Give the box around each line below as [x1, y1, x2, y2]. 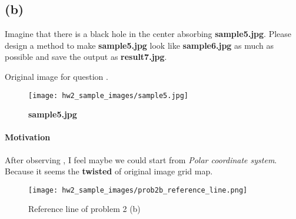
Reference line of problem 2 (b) [28, 203, 141, 215]
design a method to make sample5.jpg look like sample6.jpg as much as [5, 39, 274, 51]
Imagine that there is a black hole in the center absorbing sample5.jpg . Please [5, 28, 292, 40]
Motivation [5, 131, 51, 143]
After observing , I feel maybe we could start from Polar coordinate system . [5, 153, 277, 166]
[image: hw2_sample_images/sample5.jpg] [28, 91, 189, 100]
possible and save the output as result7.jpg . [5, 50, 167, 63]
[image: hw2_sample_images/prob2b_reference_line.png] [28, 186, 248, 194]
